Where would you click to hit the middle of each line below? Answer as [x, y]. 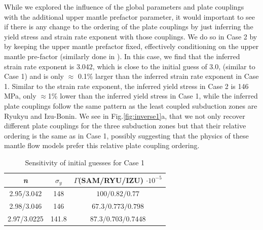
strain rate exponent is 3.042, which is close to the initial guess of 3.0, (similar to [130, 66]
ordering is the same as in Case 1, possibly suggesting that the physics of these [126, 135]
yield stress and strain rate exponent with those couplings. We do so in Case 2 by [131, 36]
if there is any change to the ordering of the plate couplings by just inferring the [129, 27]
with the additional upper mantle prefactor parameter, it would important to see [130, 16]
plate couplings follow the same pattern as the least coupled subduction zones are [131, 105]
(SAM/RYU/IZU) [111, 180]
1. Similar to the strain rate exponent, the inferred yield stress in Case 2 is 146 [126, 86]
